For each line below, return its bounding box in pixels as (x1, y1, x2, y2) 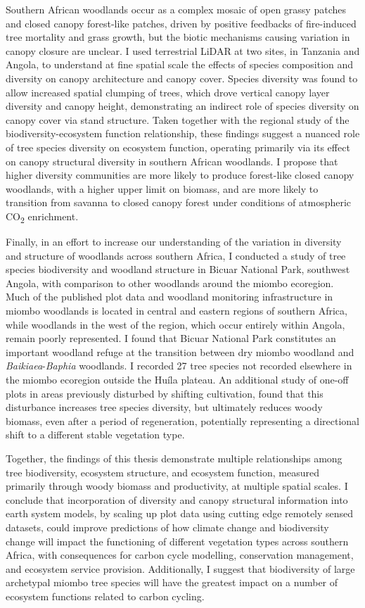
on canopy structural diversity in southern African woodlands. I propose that (6, 153, 338, 168)
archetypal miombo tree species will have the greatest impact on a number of (6, 575, 338, 590)
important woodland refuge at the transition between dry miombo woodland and (6, 344, 354, 359)
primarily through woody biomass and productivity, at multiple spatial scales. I (6, 479, 348, 493)
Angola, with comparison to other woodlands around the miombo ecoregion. (6, 275, 334, 290)
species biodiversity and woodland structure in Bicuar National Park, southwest (6, 262, 350, 277)
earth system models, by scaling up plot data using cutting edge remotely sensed (6, 506, 354, 521)
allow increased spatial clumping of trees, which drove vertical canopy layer (6, 84, 330, 99)
